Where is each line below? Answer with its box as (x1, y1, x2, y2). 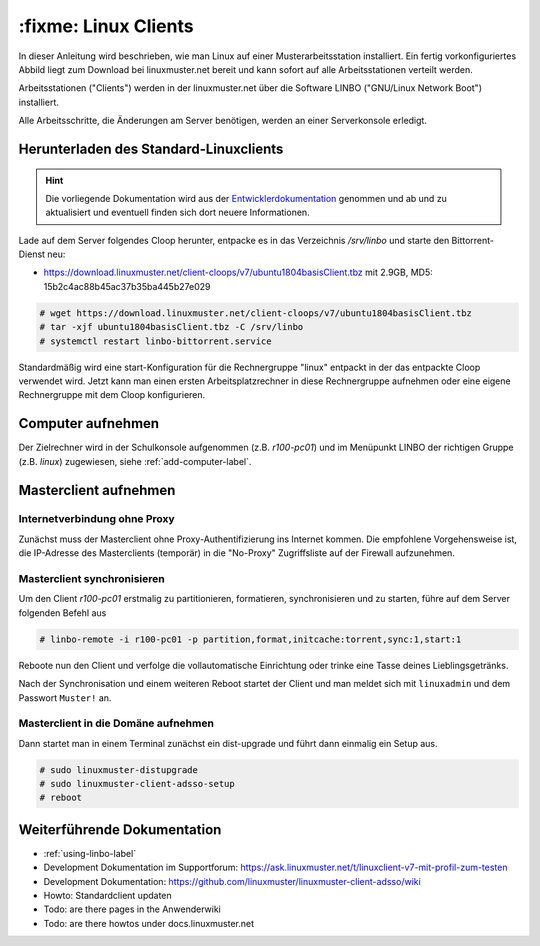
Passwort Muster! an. (18, 691, 112, 704)
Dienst (18, 248, 45, 260)
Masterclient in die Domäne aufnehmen (18, 716, 215, 730)
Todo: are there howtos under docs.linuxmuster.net (43, 917, 255, 929)
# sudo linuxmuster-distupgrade (39, 764, 199, 775)
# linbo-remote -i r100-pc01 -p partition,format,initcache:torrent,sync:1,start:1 (39, 633, 462, 645)
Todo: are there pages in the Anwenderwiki (43, 903, 222, 915)
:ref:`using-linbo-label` (43, 847, 137, 859)
